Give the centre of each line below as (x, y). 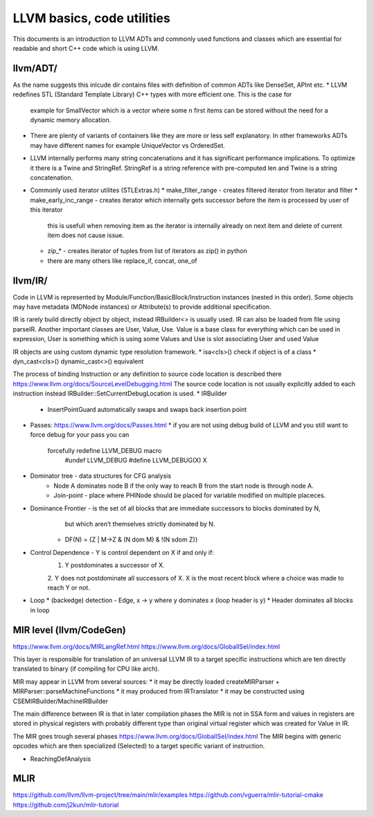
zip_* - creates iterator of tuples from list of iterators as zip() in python (147, 251)
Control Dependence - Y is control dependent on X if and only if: (122, 552)
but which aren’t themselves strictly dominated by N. (140, 524)
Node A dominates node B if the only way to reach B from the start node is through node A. (184, 485)
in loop (40, 610)
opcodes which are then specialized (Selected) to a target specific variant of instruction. (139, 746)
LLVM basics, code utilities (92, 18)
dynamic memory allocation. (71, 120)
